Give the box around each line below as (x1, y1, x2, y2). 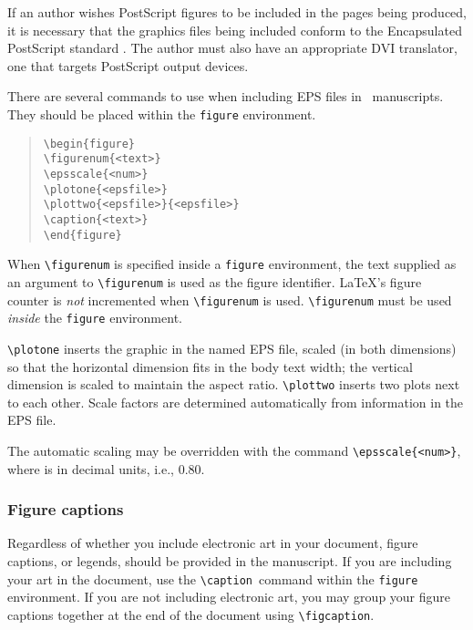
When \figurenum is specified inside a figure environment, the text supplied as (7, 254, 457, 274)
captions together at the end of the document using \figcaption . (7, 604, 375, 624)
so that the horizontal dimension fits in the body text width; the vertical (7, 356, 413, 376)
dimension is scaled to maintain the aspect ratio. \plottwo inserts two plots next (7, 375, 460, 394)
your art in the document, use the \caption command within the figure (7, 569, 418, 588)
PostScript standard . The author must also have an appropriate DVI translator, (7, 38, 458, 57)
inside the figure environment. (7, 308, 182, 327)
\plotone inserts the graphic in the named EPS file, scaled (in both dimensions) (7, 338, 457, 357)
